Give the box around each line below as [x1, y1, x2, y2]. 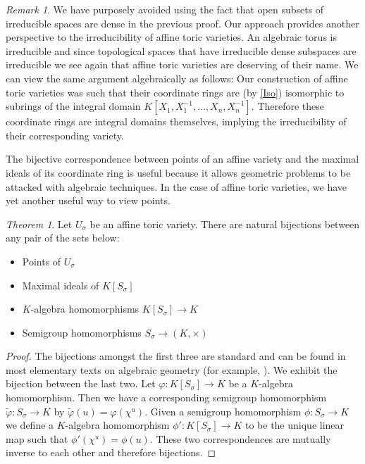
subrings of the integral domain [6, 99, 141, 113]
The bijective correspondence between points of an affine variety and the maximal [6, 151, 359, 166]
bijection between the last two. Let [6, 376, 156, 391]
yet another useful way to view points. [6, 193, 171, 208]
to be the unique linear [245, 418, 345, 432]
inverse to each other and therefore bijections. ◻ [6, 445, 216, 460]
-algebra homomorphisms [30, 301, 140, 316]
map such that [6, 431, 68, 446]
